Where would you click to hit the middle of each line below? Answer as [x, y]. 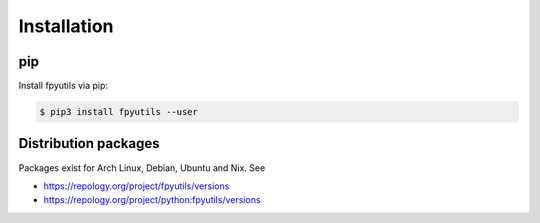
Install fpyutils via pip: [63, 86]
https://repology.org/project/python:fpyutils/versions [152, 200]
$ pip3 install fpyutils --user [119, 112]
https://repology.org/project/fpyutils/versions [136, 186]
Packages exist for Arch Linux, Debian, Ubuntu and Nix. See [142, 167]
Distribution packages [89, 143]
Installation [66, 26]
